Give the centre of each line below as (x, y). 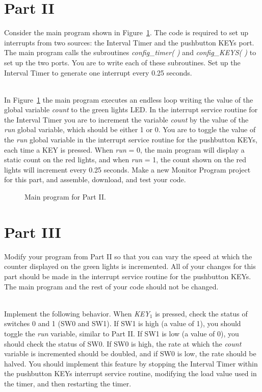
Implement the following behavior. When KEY (77, 313)
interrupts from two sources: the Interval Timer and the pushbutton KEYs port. (129, 42)
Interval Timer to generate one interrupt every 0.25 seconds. (98, 72)
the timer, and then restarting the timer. (68, 383)
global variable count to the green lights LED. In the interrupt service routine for (131, 109)
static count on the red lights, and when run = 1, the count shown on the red (125, 160)
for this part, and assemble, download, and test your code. (95, 179)
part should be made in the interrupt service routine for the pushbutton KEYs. (128, 276)
